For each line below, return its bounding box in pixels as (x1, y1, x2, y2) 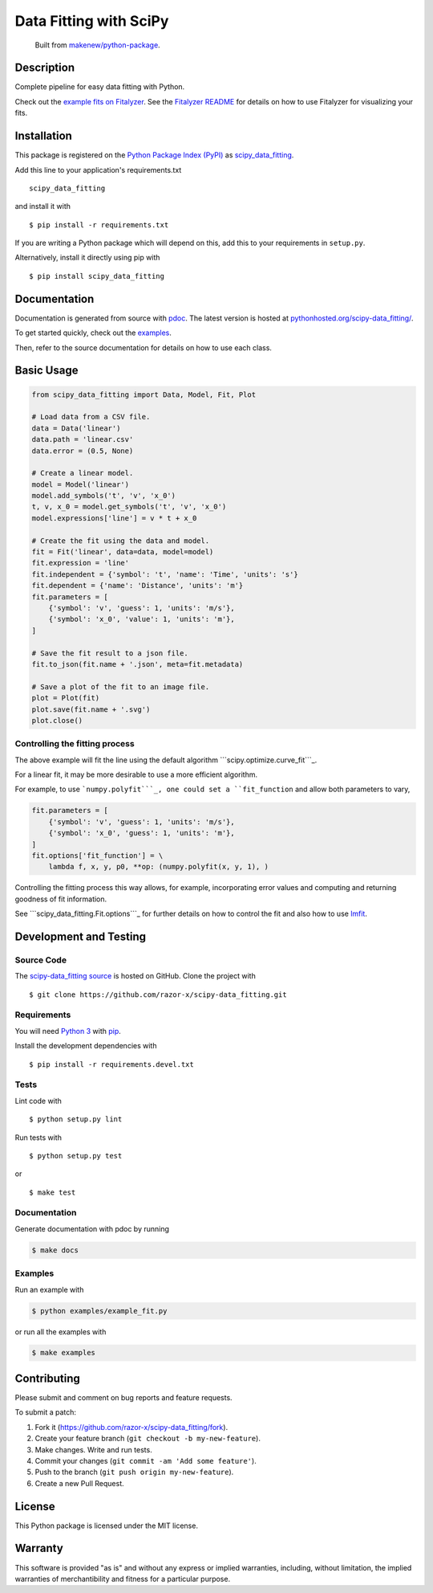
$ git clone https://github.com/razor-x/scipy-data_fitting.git (29, 990, 288, 999)
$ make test (29, 1187, 76, 1197)
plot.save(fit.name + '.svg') (31, 705, 151, 714)
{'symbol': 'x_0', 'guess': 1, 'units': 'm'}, (48, 828, 236, 838)
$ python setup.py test (29, 1151, 123, 1160)
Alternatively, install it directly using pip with (14, 253, 160, 263)
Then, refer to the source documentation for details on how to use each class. (14, 342, 273, 353)
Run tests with (14, 1133, 62, 1142)
